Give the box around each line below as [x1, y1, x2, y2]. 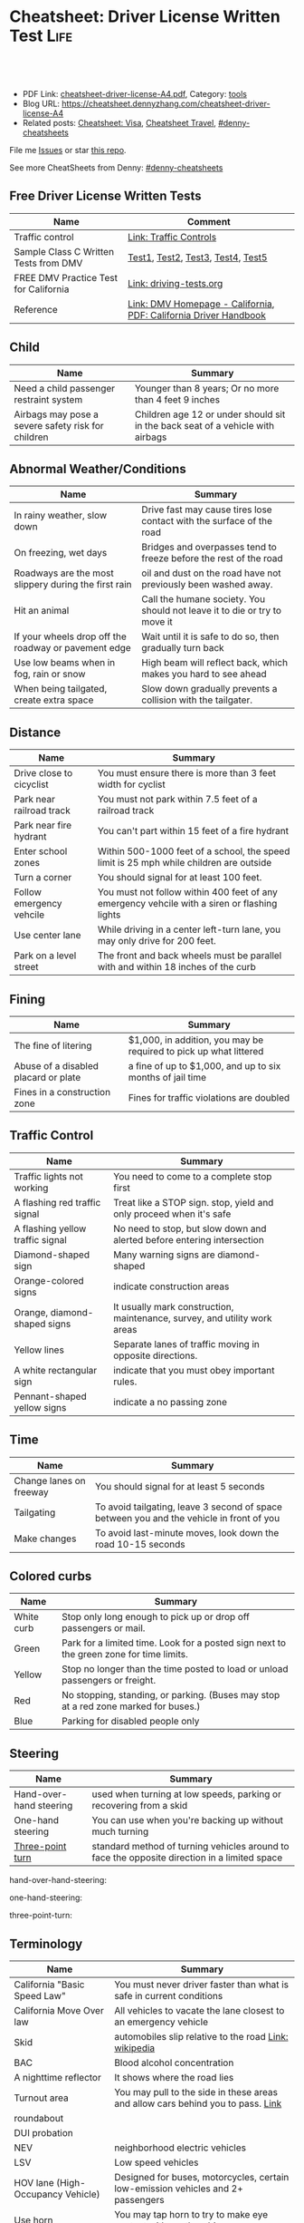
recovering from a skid [91, 1800, 188, 1812]
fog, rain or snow [14, 668, 86, 681]
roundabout [14, 2112, 64, 2125]
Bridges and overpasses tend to [141, 541, 278, 554]
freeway [14, 1485, 49, 1498]
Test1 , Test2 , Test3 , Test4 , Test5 [128, 251, 268, 264]
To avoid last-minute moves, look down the [94, 1526, 280, 1539]
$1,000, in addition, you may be [128, 1034, 264, 1046]
